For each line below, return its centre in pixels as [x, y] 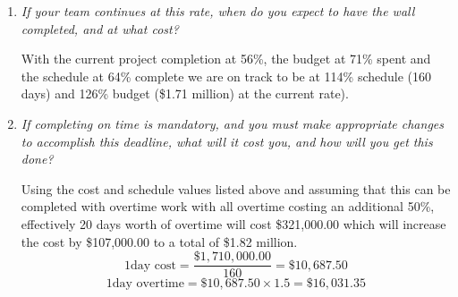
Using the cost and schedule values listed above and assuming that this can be [236, 188]
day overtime [148, 284]
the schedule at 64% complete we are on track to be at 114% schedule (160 [226, 76]
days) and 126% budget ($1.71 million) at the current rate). [185, 93]
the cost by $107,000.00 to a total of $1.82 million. [159, 241]
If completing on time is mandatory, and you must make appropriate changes [232, 123]
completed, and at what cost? [100, 28]
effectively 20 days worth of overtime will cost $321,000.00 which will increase [233, 223]
